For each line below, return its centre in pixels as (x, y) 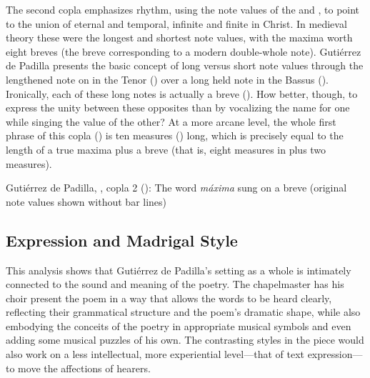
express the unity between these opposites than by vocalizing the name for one (178, 108)
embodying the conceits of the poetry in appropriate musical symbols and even (179, 325)
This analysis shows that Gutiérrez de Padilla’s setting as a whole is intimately (179, 270)
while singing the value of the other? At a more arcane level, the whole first (171, 121)
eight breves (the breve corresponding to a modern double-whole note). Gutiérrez (184, 51)
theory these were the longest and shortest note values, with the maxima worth (179, 38)
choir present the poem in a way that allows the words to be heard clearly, (169, 298)
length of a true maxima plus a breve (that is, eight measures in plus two (166, 149)
